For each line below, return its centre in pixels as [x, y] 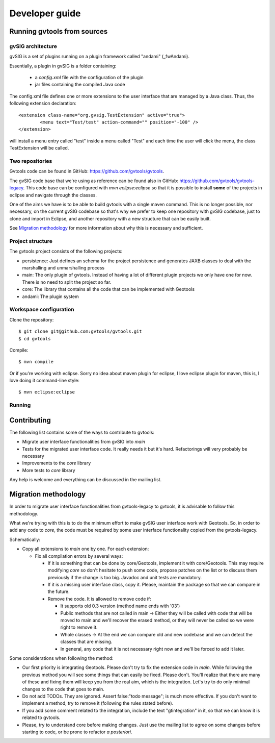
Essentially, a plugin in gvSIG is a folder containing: [63, 66]
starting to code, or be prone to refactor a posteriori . [77, 732]
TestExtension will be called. [39, 148]
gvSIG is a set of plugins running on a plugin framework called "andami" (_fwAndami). [99, 57]
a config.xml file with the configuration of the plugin [89, 78]
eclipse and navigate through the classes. [53, 195]
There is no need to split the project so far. [67, 282]
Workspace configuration [42, 310]
